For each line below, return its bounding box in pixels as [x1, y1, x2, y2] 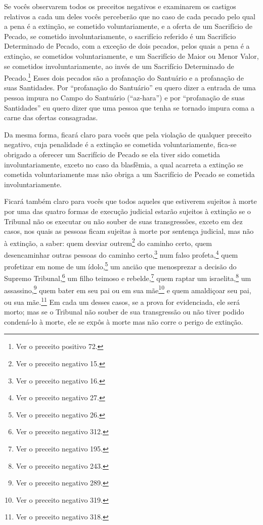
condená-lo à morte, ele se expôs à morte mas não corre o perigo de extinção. [4, 316, 243, 327]
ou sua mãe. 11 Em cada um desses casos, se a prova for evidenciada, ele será [4, 295, 240, 307]
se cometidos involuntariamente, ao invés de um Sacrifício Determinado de [4, 60, 234, 71]
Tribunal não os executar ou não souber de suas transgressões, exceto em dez [4, 216, 243, 226]
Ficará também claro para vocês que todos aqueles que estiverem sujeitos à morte [4, 196, 257, 206]
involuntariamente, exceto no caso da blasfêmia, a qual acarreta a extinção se [4, 159, 243, 169]
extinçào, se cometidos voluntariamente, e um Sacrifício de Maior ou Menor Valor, [4, 50, 259, 61]
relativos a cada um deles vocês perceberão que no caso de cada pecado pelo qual [4, 11, 255, 21]
